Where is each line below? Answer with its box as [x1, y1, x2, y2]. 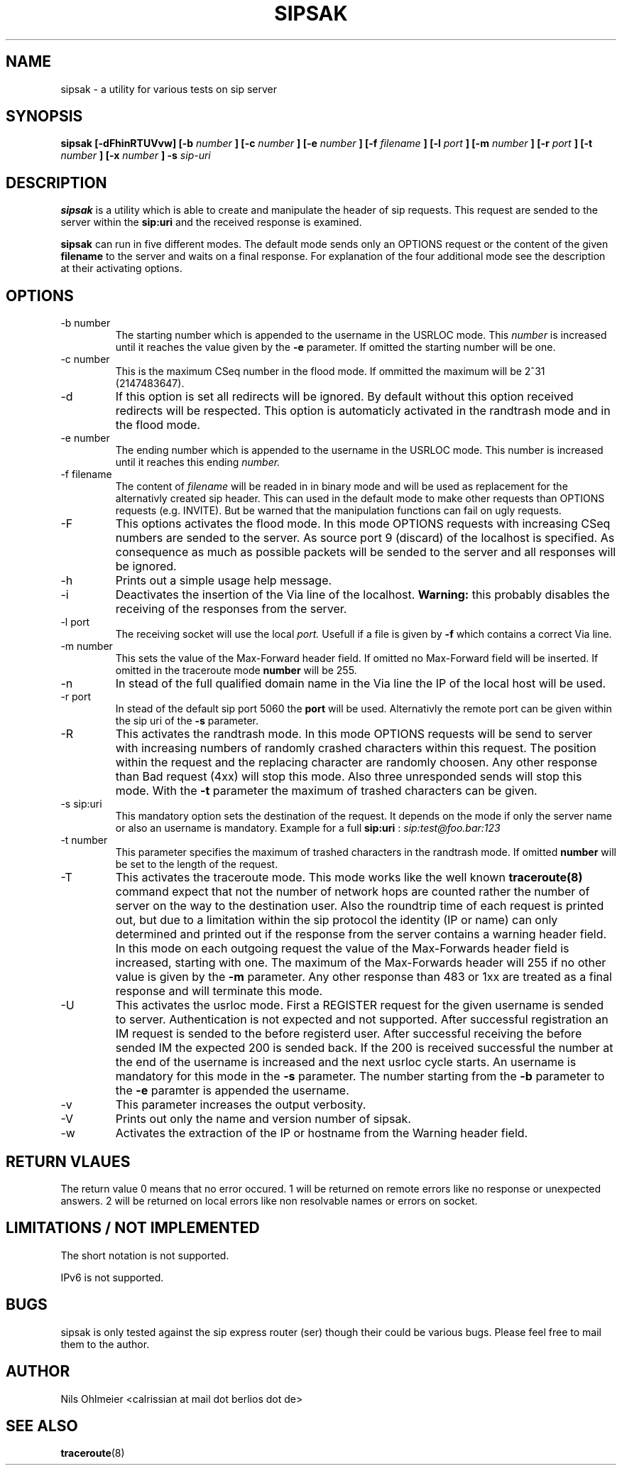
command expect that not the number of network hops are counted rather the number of [115, 884, 590, 899]
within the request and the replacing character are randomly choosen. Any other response [115, 755, 598, 770]
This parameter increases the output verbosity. [115, 1097, 366, 1112]
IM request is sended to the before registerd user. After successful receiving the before [115, 1026, 582, 1041]
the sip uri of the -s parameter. [115, 715, 259, 727]
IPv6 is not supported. [60, 1271, 164, 1283]
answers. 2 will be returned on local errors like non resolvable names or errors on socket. [60, 1194, 478, 1207]
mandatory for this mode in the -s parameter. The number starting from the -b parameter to [115, 1069, 605, 1084]
